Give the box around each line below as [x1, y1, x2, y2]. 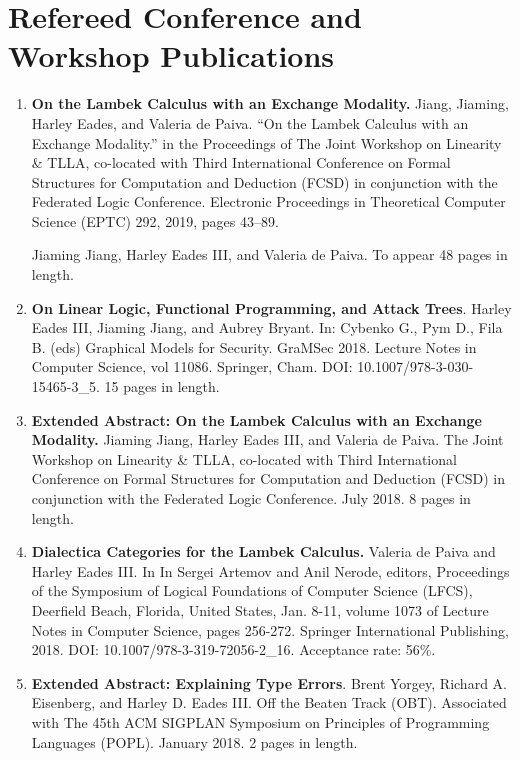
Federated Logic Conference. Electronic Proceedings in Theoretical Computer [31, 191, 506, 212]
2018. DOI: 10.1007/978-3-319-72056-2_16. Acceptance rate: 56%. [31, 639, 436, 660]
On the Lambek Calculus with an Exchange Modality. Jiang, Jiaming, [31, 93, 509, 114]
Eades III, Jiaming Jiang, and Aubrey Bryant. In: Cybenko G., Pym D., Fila [31, 317, 503, 338]
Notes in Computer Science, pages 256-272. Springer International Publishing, [31, 619, 509, 640]
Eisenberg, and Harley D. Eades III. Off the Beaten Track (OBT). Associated [31, 692, 507, 713]
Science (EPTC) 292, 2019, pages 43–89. [31, 210, 279, 231]
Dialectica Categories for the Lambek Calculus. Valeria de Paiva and [31, 541, 496, 562]
